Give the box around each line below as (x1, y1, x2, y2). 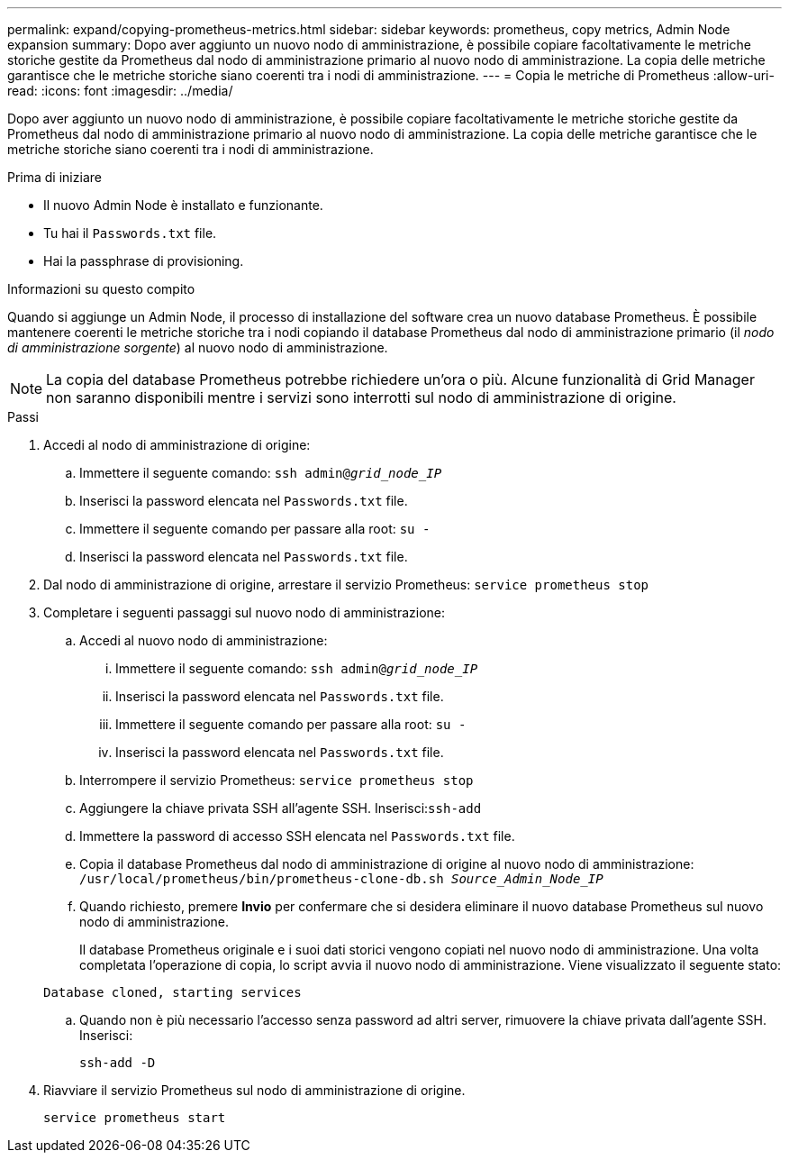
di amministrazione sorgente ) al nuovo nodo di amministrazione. (7, 340, 388, 355)
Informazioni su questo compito (7, 281, 195, 297)
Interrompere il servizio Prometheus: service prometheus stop (79, 772, 474, 788)
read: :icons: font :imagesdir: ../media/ (7, 83, 233, 98)
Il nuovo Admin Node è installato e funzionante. (43, 197, 323, 213)
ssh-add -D (79, 1055, 156, 1070)
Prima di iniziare (7, 169, 102, 185)
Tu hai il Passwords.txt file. (43, 225, 217, 241)
